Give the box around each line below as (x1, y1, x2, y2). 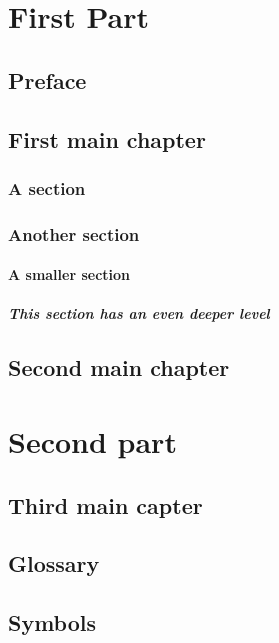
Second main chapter (8, 352, 230, 383)
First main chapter (8, 123, 206, 154)
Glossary (8, 548, 100, 579)
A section (8, 175, 86, 200)
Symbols (8, 607, 97, 638)
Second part (8, 420, 177, 461)
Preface (8, 64, 87, 95)
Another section (8, 221, 140, 246)
